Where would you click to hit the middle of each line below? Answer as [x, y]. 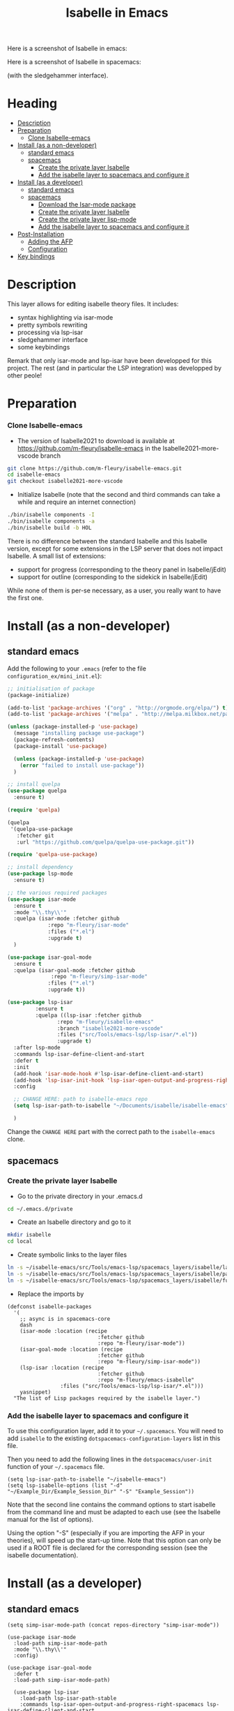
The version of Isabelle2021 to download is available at [96, 440]
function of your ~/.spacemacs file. [56, 1467]
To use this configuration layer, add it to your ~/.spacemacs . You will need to [116, 1431]
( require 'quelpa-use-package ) [53, 855]
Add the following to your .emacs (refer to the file [77, 668]
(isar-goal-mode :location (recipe [71, 1349]
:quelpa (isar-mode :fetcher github [67, 919]
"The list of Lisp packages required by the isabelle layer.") [107, 1398]
